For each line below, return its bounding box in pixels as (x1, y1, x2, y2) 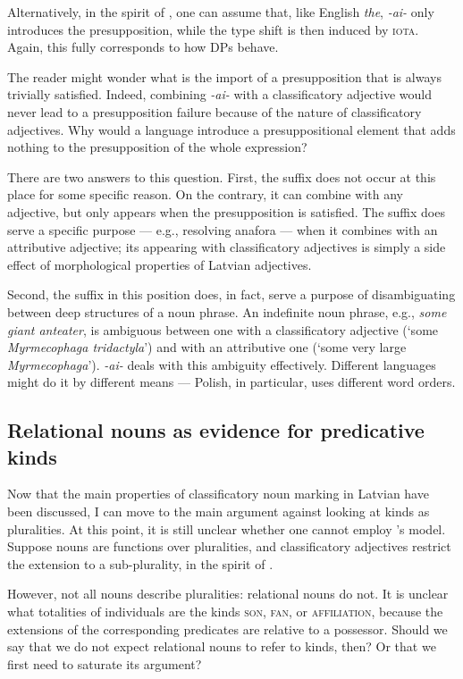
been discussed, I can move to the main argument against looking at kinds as (7, 502, 430, 521)
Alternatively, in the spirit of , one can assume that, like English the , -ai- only (7, 3, 434, 21)
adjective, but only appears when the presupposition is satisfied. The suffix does (7, 202, 445, 221)
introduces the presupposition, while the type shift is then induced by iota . (7, 20, 419, 38)
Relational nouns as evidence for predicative (7, 416, 425, 444)
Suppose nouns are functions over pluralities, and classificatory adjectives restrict (7, 537, 451, 556)
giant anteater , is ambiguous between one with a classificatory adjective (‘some (7, 320, 439, 339)
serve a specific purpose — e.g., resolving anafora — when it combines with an (7, 220, 438, 239)
